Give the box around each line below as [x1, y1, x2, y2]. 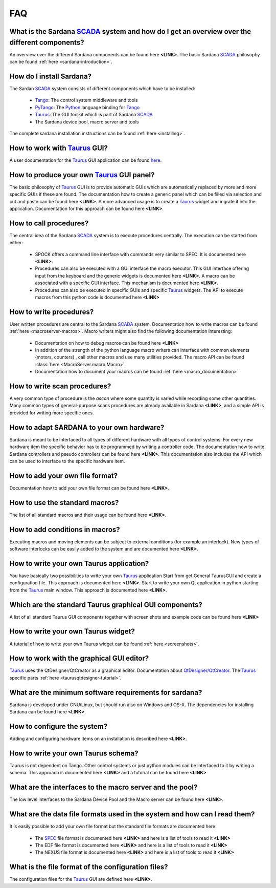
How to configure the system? [9, 722, 108, 731]
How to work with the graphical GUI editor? [9, 654, 149, 663]
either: [9, 240, 23, 246]
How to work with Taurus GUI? [9, 143, 108, 152]
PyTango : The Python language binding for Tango [35, 104, 140, 110]
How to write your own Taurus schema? [9, 749, 139, 757]
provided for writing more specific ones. [9, 410, 94, 416]
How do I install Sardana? [9, 72, 92, 80]
